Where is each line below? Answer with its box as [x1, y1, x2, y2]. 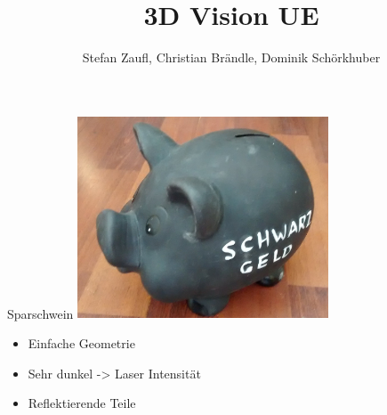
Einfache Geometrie [28, 334, 135, 353]
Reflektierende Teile [28, 394, 136, 412]
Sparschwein [7, 304, 74, 322]
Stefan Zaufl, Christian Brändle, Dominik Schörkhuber [82, 48, 381, 67]
